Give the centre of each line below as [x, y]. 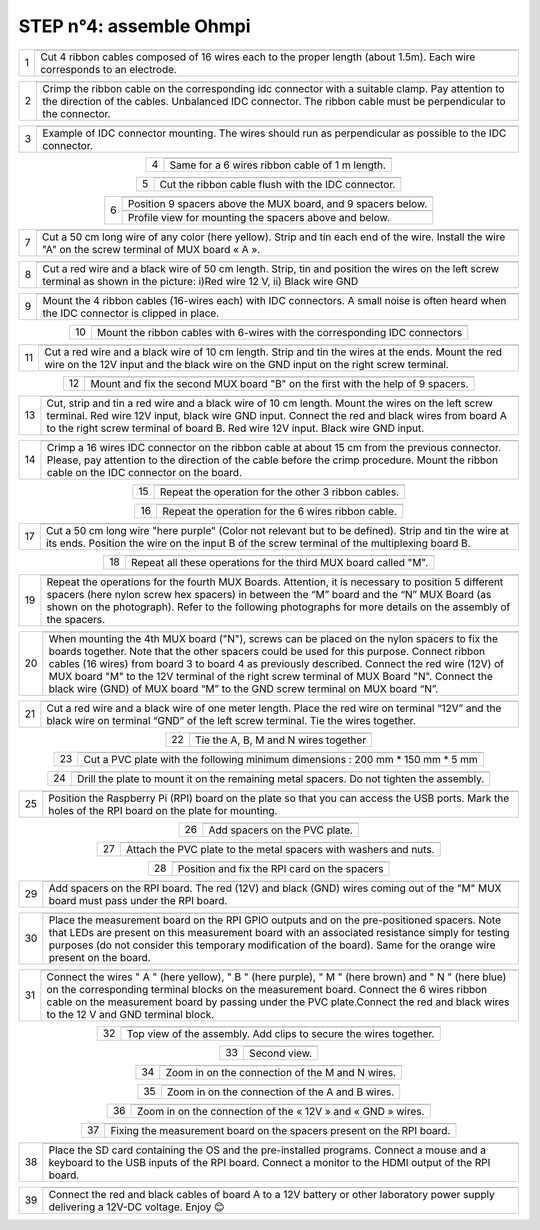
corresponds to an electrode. [108, 69]
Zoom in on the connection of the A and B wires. [280, 1092]
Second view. [280, 1053]
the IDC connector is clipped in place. [131, 313]
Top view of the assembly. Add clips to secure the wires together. [280, 1033]
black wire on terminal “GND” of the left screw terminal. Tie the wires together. [231, 720]
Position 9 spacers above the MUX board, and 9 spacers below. [277, 203]
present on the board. [99, 957]
